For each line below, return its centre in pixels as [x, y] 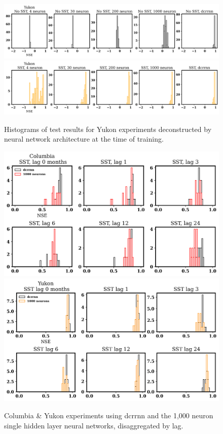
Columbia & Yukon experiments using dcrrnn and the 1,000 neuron [109, 415]
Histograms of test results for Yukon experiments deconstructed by [108, 129]
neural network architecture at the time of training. [84, 139]
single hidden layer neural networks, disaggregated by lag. [94, 425]
